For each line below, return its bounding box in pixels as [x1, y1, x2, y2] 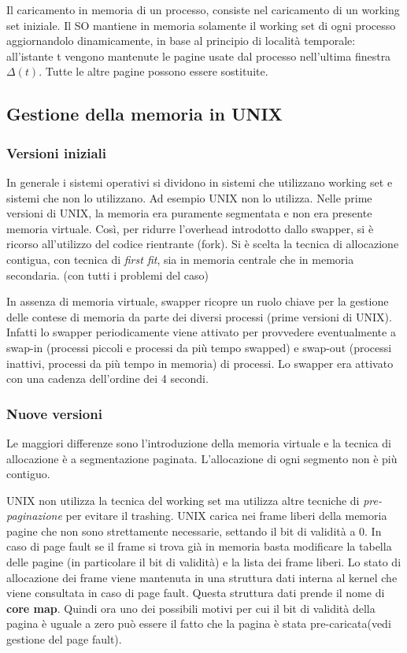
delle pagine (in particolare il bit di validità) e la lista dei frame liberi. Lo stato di [6, 554, 401, 570]
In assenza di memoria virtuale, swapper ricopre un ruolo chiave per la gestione [6, 293, 389, 310]
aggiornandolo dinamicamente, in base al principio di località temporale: [6, 32, 356, 49]
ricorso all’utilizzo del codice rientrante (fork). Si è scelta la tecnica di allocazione [6, 236, 399, 252]
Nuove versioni [6, 403, 102, 423]
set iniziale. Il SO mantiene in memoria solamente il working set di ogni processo [6, 17, 396, 33]
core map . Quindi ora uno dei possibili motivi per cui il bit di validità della [6, 599, 376, 616]
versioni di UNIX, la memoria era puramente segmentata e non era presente [6, 205, 372, 221]
